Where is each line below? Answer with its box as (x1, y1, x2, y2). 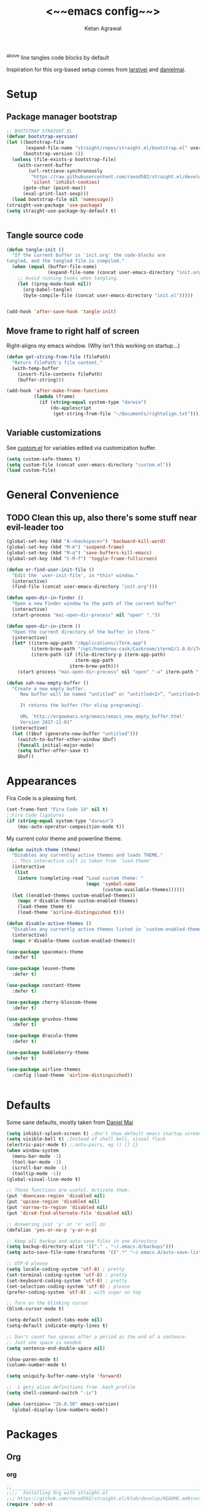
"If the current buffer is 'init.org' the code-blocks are (12, 252, 166, 259)
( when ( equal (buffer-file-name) (12, 264, 97, 270)
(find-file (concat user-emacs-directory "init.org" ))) (12, 584, 158, 590)
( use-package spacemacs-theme (6, 948, 84, 955)
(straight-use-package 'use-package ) (6, 202, 103, 208)
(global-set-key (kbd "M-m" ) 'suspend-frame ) (6, 544, 124, 551)
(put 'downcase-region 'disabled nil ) (6, 1193, 105, 1199)
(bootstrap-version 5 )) (22, 151, 84, 157)
